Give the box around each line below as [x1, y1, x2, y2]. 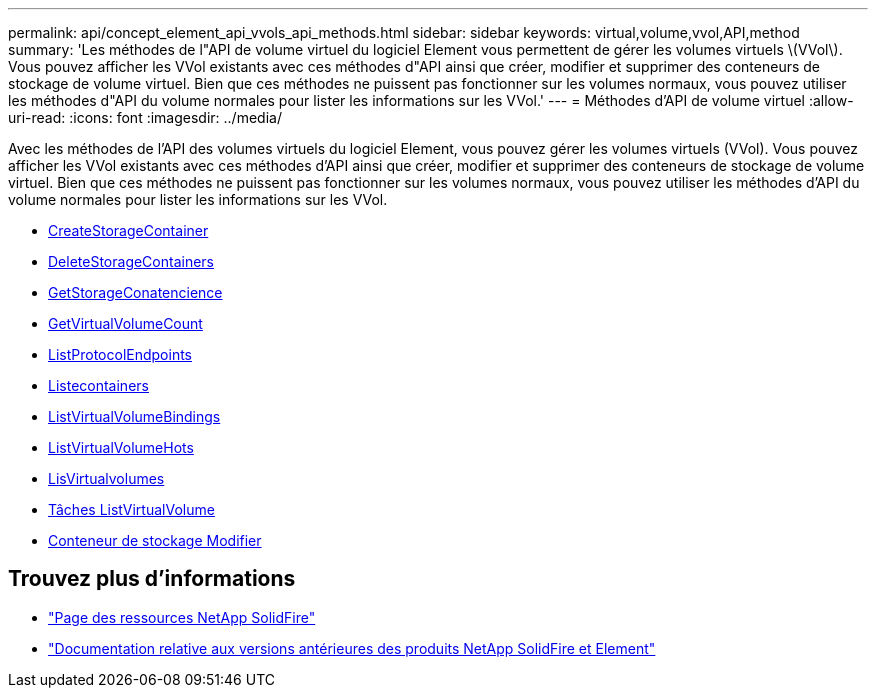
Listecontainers [48, 377, 149, 394]
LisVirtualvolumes [48, 470, 165, 487]
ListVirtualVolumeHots [48, 439, 194, 456]
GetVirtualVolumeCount [48, 315, 203, 332]
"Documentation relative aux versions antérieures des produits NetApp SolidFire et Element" [48, 639, 656, 657]
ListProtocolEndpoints [48, 346, 192, 363]
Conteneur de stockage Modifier [48, 532, 262, 549]
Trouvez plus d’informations [8, 566, 296, 592]
